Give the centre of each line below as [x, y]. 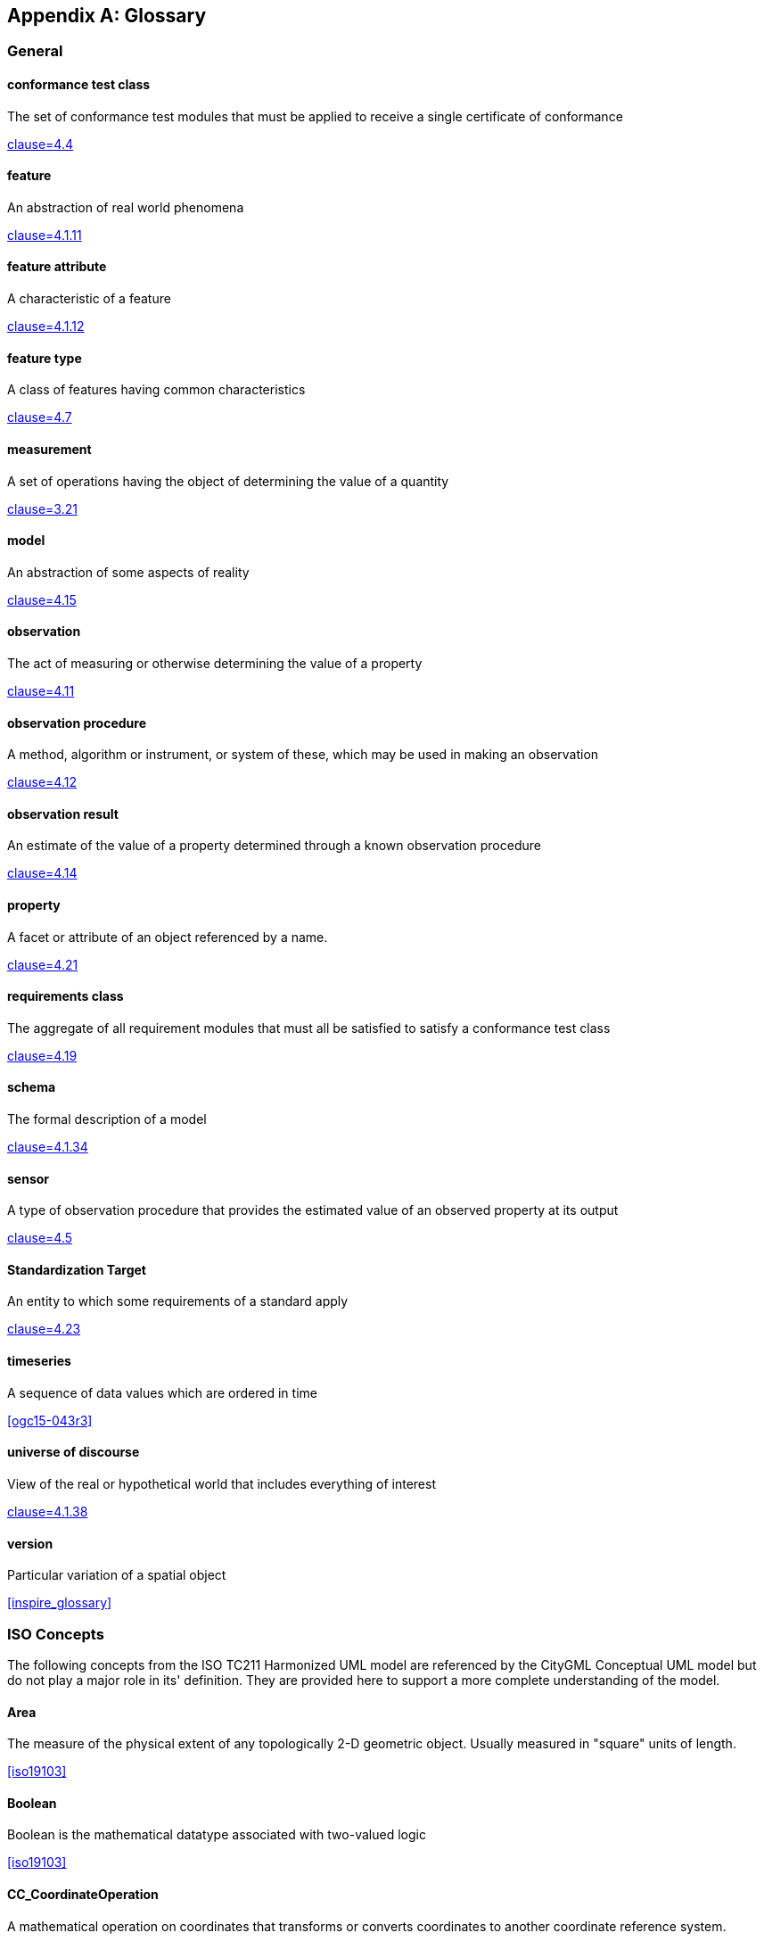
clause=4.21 [43, 964]
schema [32, 1087]
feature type [45, 358]
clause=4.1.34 [48, 1147]
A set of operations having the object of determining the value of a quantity [228, 481]
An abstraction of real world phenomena [126, 207]
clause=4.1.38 [48, 1511]
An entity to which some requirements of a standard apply [178, 1301]
